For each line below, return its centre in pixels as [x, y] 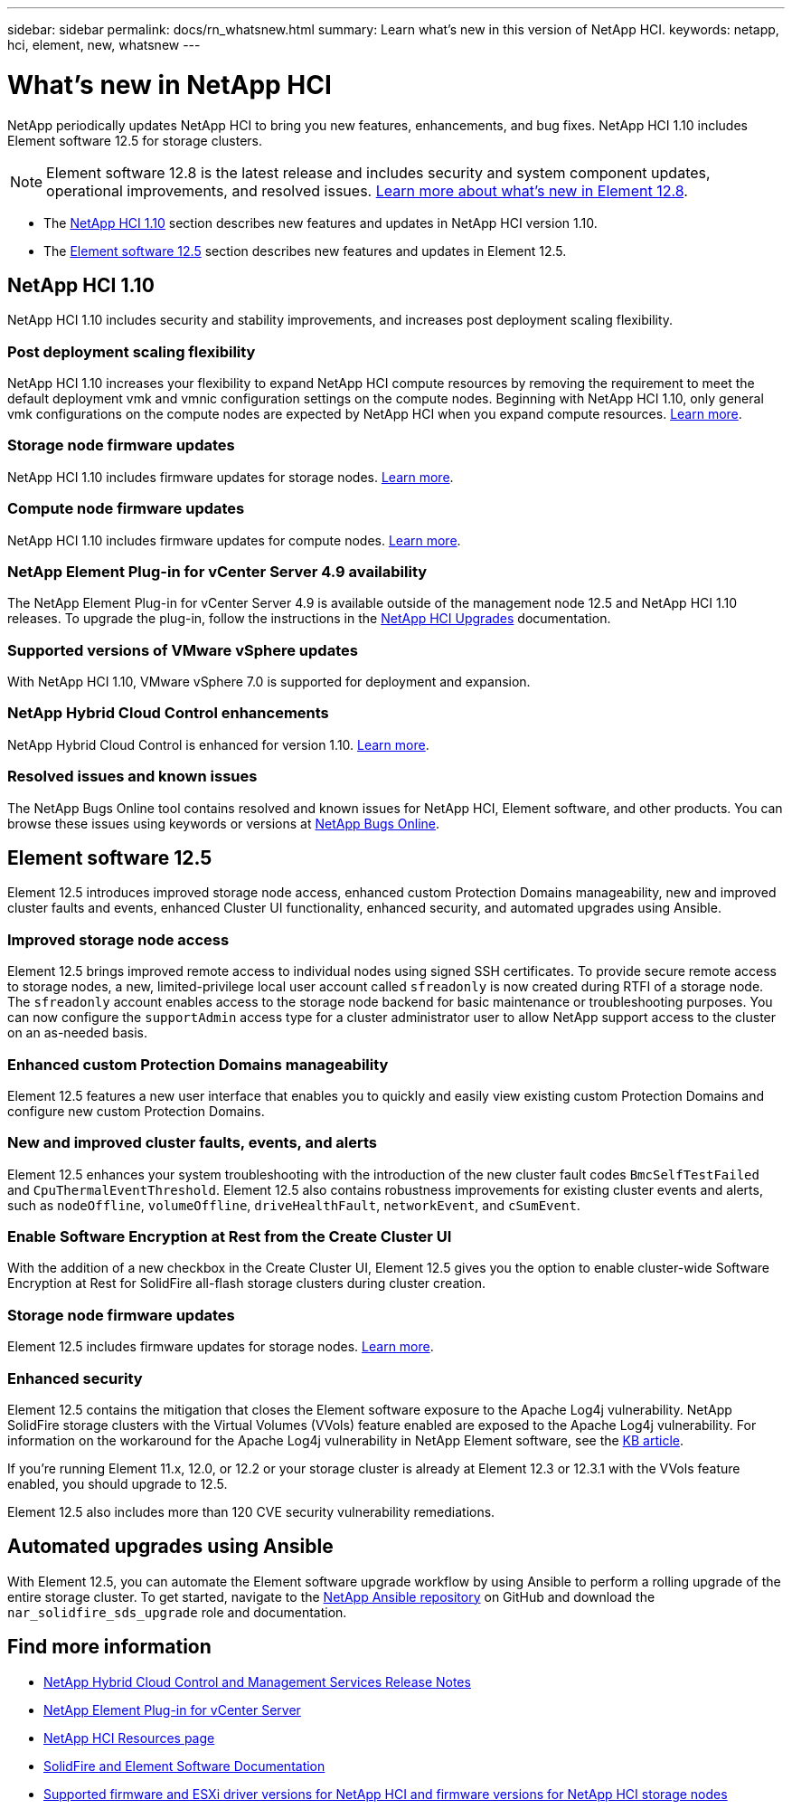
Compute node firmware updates [126, 509]
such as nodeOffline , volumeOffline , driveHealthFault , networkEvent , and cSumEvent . [294, 1205]
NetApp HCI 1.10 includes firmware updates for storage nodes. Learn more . [231, 477]
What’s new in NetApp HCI [170, 85]
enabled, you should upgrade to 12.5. [118, 1483]
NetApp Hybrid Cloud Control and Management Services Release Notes [257, 1681]
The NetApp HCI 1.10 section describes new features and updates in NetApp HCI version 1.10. [321, 223]
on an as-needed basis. [77, 1033]
